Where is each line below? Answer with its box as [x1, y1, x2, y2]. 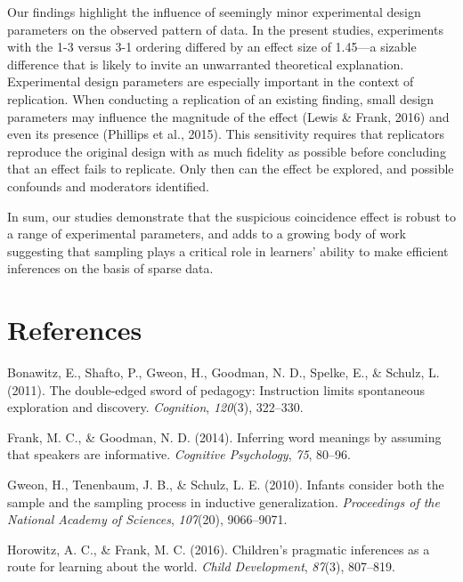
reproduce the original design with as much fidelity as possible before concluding [7, 141, 446, 160]
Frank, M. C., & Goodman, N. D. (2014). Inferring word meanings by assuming [7, 427, 442, 446]
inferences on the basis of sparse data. [7, 259, 214, 278]
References [7, 311, 142, 348]
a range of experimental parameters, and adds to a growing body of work [7, 224, 407, 243]
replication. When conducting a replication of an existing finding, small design [7, 89, 435, 108]
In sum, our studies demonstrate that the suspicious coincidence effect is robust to [7, 206, 456, 225]
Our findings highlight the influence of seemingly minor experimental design [7, 3, 421, 20]
